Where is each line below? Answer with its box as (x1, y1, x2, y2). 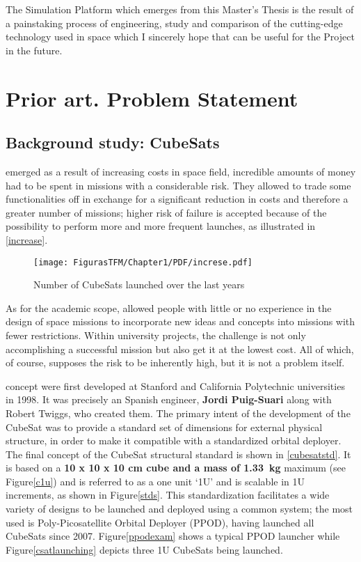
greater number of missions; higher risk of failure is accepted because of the (6, 205, 327, 219)
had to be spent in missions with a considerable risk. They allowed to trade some (6, 178, 351, 192)
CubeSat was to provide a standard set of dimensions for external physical (6, 419, 323, 434)
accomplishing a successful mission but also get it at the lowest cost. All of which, (6, 341, 354, 356)
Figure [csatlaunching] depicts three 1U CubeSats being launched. (6, 542, 283, 556)
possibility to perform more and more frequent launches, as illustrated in (6, 219, 316, 233)
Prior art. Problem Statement (6, 84, 298, 112)
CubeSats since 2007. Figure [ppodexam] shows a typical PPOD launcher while (6, 529, 340, 543)
